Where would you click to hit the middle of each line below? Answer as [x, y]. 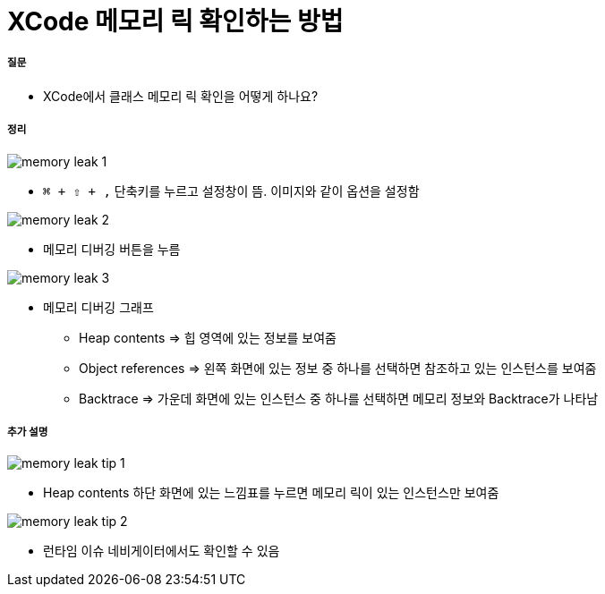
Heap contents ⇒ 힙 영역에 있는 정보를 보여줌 [208, 337]
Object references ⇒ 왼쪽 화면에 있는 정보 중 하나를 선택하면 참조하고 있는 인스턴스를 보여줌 [338, 368]
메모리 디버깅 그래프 [98, 307]
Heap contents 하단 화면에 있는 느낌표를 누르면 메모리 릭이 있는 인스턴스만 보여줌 [271, 493]
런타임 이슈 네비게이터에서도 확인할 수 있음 [162, 551]
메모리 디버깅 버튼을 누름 [112, 249]
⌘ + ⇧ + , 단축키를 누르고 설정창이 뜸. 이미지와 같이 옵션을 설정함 [231, 191]
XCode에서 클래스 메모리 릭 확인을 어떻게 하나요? [181, 96]
